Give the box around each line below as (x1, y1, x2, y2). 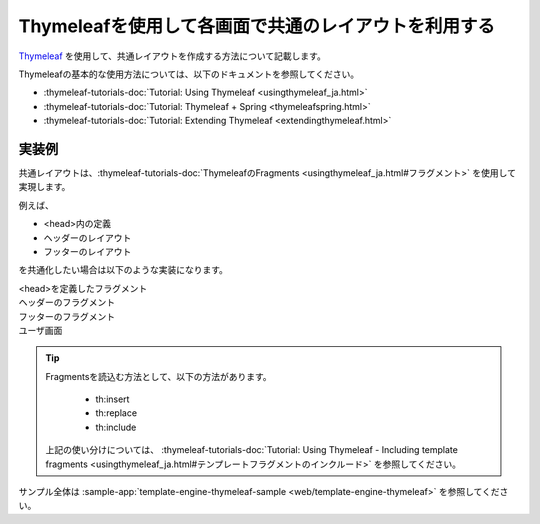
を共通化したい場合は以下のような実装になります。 (18, 264, 229, 276)
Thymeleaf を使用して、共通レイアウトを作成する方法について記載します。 (18, 50, 327, 62)
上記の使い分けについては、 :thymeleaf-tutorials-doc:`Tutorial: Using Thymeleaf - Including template (45, 444, 459, 456)
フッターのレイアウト (43, 245, 132, 257)
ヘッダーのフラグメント (18, 296, 115, 309)
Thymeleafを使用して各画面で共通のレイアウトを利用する (18, 15, 495, 37)
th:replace (95, 407, 138, 419)
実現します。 (18, 181, 71, 193)
